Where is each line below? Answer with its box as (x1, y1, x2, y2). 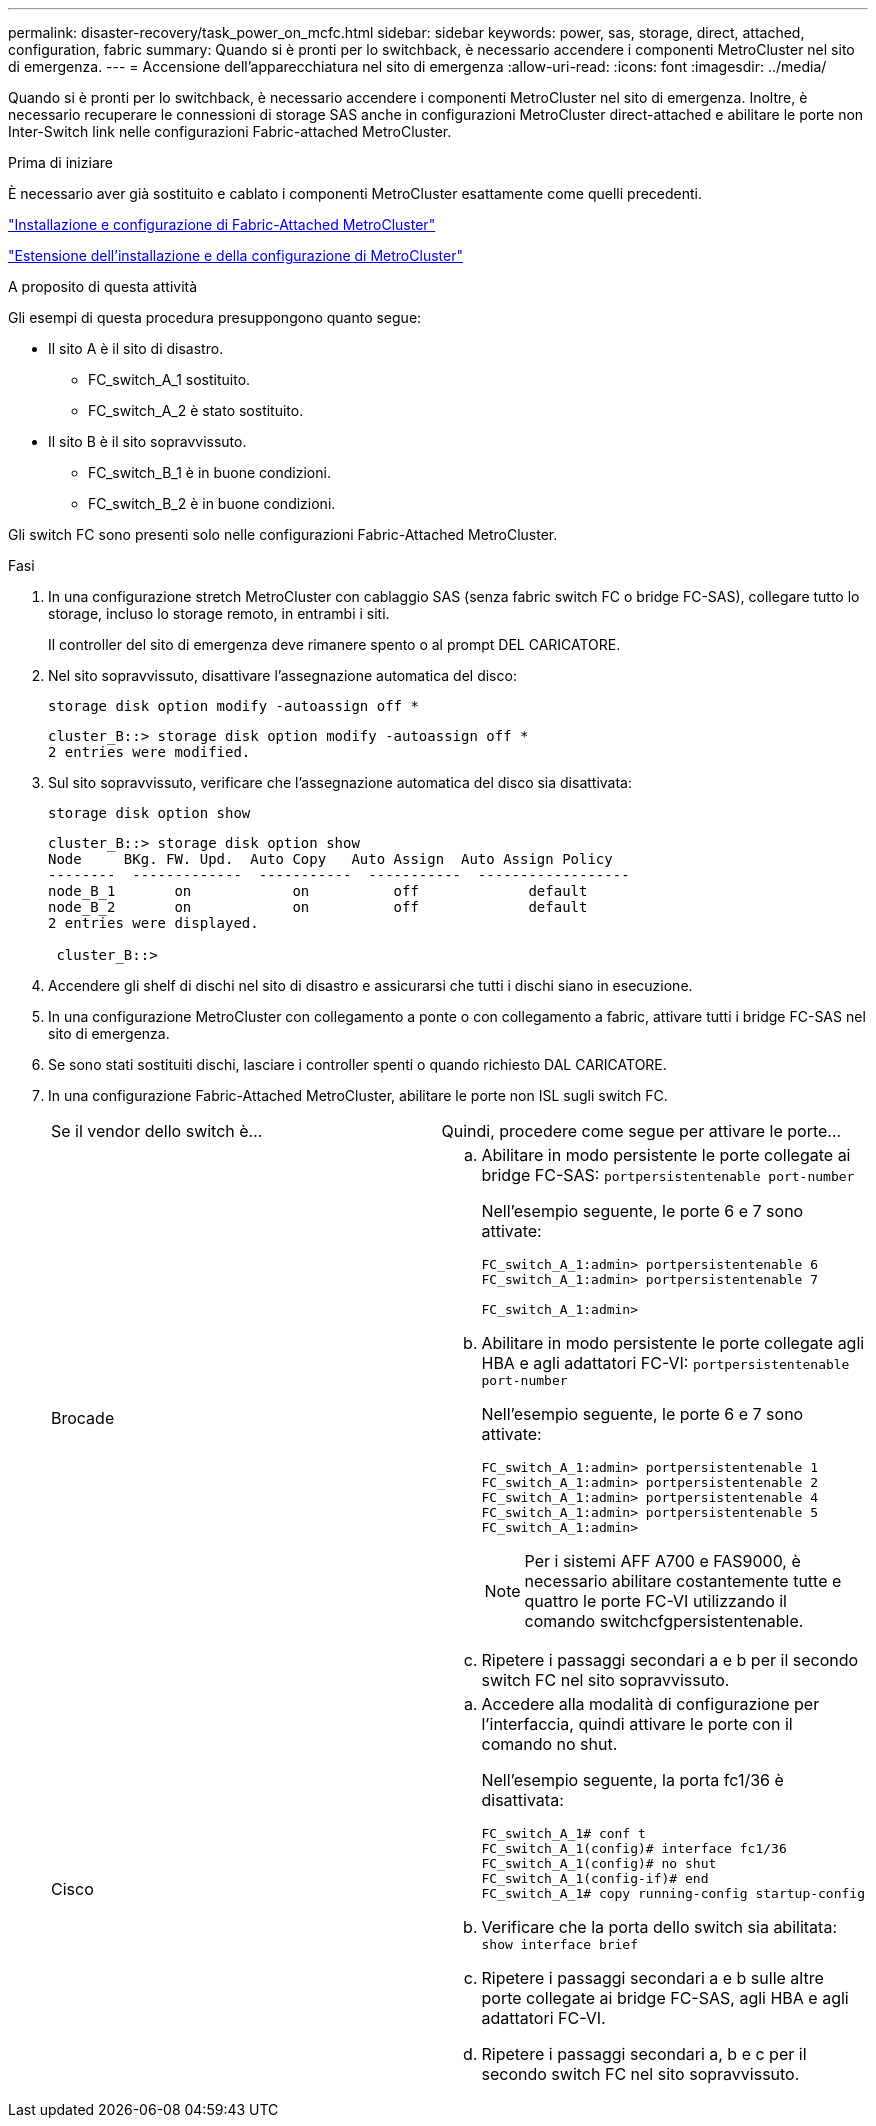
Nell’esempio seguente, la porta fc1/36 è (481, 1770, 784, 1790)
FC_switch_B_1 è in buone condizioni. (88, 464, 331, 481)
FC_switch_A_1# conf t (481, 1826, 646, 1841)
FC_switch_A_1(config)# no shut (481, 1856, 717, 1871)
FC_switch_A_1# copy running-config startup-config (481, 1886, 865, 1901)
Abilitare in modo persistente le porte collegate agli (481, 1333, 865, 1353)
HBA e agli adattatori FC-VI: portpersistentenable (481, 1353, 850, 1373)
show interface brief (481, 1937, 639, 1952)
